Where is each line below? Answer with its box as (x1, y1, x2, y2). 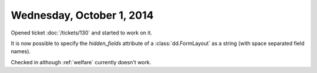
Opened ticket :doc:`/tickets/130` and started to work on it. (11, 29, 153, 36)
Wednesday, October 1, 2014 (11, 9, 154, 22)
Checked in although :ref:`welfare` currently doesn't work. (11, 58, 151, 65)
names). (11, 48, 31, 55)
